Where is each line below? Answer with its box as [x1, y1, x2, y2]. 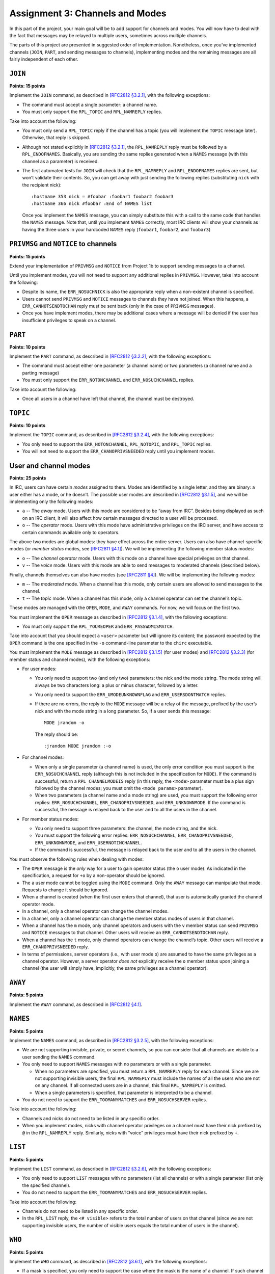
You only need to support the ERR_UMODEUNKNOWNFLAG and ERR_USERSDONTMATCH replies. [35, 692, 226, 698]
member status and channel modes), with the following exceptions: [9, 656, 150, 662]
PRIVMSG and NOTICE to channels [9, 240, 117, 248]
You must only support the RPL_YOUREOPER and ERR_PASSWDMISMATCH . [22, 623, 174, 629]
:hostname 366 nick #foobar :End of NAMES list [31, 201, 152, 206]
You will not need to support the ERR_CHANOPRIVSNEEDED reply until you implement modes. [22, 448, 215, 455]
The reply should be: [35, 731, 78, 737]
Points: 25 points [9, 474, 46, 481]
